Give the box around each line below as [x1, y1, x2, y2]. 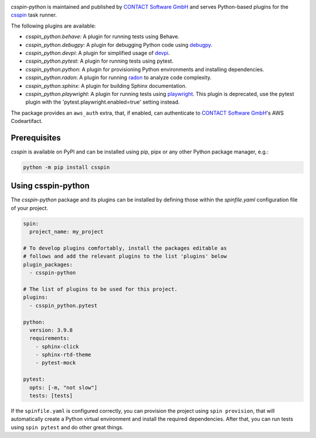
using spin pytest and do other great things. [11, 423, 124, 430]
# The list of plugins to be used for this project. [23, 286, 178, 292]
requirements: [29, 335, 70, 342]
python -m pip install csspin [23, 164, 110, 170]
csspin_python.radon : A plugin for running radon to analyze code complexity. [25, 74, 212, 81]
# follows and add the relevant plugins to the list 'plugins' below [23, 253, 227, 260]
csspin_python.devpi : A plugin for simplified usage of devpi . [25, 49, 170, 56]
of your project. [11, 204, 49, 211]
